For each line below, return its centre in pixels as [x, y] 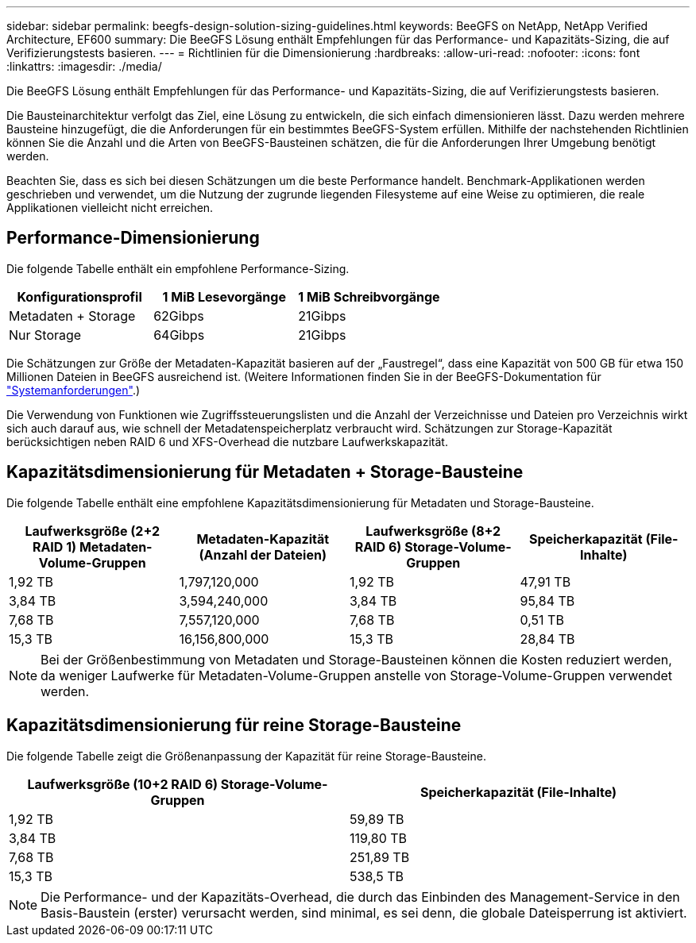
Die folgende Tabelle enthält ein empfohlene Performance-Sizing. [178, 268]
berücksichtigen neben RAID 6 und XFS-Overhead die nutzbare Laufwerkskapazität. [227, 441]
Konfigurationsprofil [79, 296]
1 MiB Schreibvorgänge [369, 296]
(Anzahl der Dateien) [263, 554]
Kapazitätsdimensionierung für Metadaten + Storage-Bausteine [265, 472]
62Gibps [179, 316]
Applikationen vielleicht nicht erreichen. [110, 208]
